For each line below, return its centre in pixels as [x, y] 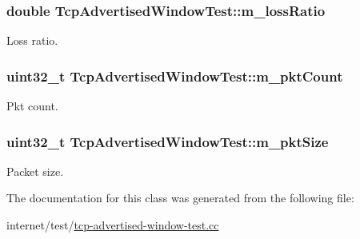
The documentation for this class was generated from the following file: [180, 198]
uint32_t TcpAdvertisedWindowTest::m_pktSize [168, 141]
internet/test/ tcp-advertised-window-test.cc [113, 225]
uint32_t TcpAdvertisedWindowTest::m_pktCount [175, 76]
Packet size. [35, 171]
